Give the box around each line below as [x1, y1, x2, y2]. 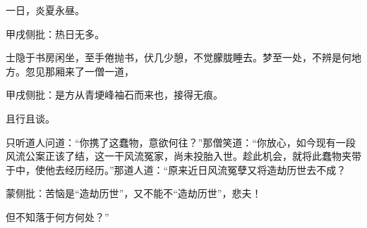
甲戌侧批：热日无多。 [6, 26, 104, 41]
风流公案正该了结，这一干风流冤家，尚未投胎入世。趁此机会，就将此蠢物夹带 [6, 148, 361, 163]
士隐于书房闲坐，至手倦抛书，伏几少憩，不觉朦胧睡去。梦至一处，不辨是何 [6, 50, 351, 65]
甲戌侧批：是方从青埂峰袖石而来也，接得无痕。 [6, 87, 223, 102]
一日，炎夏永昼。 [6, 3, 85, 17]
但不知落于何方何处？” [6, 209, 109, 224]
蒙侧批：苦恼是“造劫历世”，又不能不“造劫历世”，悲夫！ [6, 186, 262, 201]
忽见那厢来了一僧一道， [25, 63, 134, 78]
